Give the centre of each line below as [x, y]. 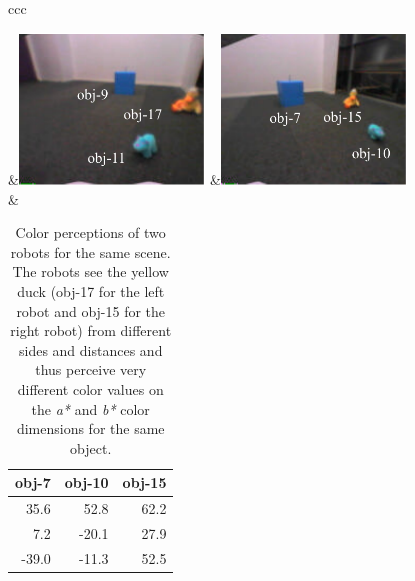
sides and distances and [91, 349]
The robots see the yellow [90, 271]
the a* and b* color [90, 408]
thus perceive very [91, 369]
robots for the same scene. [90, 251]
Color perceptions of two [90, 232]
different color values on [90, 388]
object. [91, 447]
